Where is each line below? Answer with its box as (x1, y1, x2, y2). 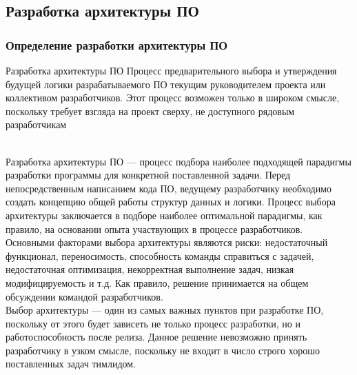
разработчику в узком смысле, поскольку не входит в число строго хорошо (6, 343, 320, 357)
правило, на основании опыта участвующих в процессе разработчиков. (6, 221, 303, 236)
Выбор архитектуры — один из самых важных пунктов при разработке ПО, (6, 303, 324, 317)
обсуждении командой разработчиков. (6, 289, 163, 303)
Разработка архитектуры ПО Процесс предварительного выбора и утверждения (6, 63, 337, 77)
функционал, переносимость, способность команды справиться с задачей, (6, 248, 314, 263)
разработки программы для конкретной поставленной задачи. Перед (6, 168, 291, 182)
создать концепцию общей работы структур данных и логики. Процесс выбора (6, 194, 336, 209)
